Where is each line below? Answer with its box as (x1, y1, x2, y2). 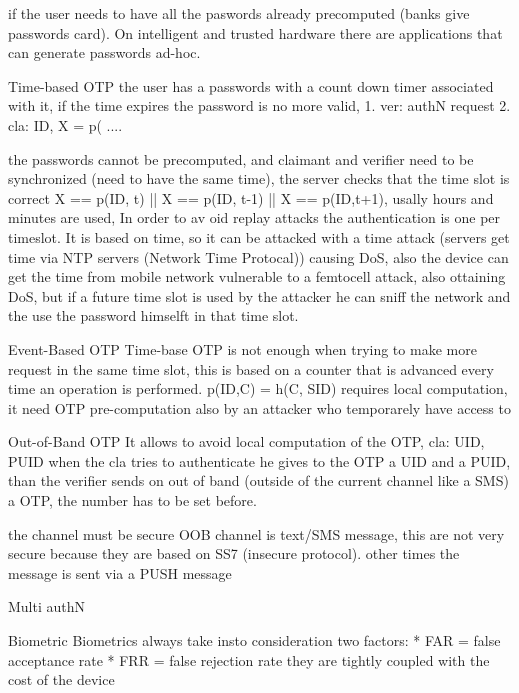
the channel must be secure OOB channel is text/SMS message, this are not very (8, 523, 505, 544)
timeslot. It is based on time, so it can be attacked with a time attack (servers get (8, 226, 510, 247)
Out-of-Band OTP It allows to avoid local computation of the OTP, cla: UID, (8, 431, 485, 452)
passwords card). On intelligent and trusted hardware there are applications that (8, 22, 503, 43)
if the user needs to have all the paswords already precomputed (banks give (8, 3, 470, 23)
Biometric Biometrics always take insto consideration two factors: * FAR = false (8, 630, 501, 651)
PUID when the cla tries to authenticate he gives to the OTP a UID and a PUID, (8, 450, 511, 471)
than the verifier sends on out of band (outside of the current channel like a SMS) (8, 470, 509, 491)
